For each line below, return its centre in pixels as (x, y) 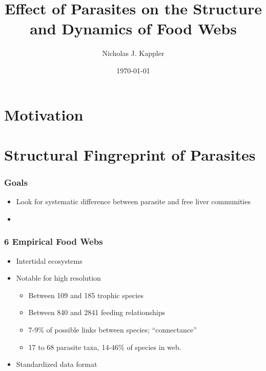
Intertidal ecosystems (49, 260)
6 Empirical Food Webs (54, 241)
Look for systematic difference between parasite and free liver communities (133, 201)
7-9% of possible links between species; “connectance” (112, 330)
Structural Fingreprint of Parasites (130, 154)
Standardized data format (57, 364)
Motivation (44, 114)
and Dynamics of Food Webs (133, 28)
